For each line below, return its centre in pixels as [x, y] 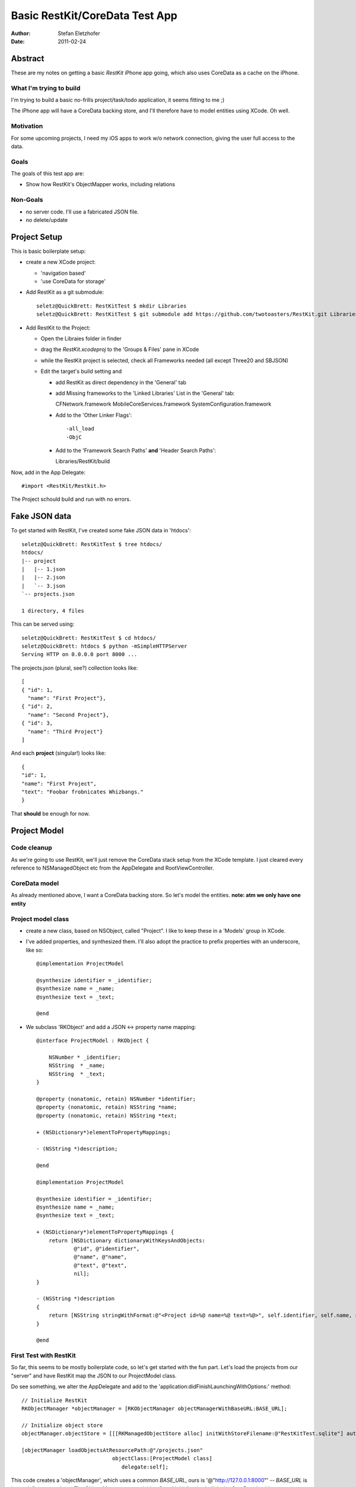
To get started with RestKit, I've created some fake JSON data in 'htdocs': [101, 531]
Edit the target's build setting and [81, 371]
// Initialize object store [62, 1425]
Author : [21, 33]
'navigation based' [63, 273]
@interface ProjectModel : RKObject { [93, 1041]
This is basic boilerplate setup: [48, 251]
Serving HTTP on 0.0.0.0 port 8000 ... [80, 655]
